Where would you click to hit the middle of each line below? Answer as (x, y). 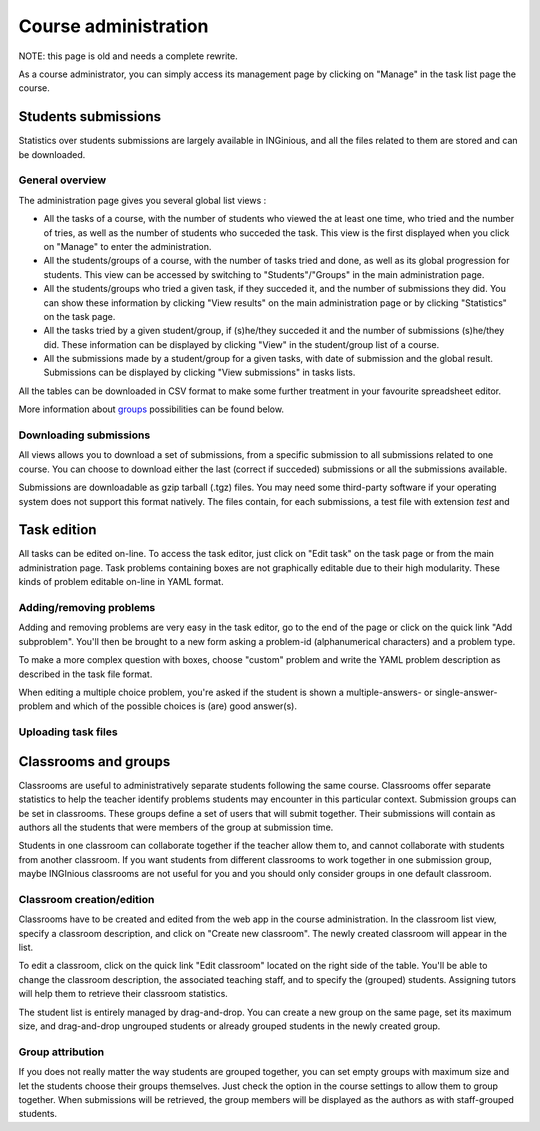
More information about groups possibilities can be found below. (151, 409)
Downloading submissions (84, 435)
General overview (62, 180)
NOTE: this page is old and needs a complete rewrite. (128, 56)
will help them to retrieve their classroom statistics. (123, 994)
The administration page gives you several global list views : (142, 200)
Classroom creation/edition (86, 899)
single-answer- (466, 692)
